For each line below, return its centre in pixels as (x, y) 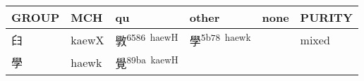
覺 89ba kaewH (147, 62)
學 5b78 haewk (220, 40)
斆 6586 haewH (147, 40)
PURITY (326, 17)
